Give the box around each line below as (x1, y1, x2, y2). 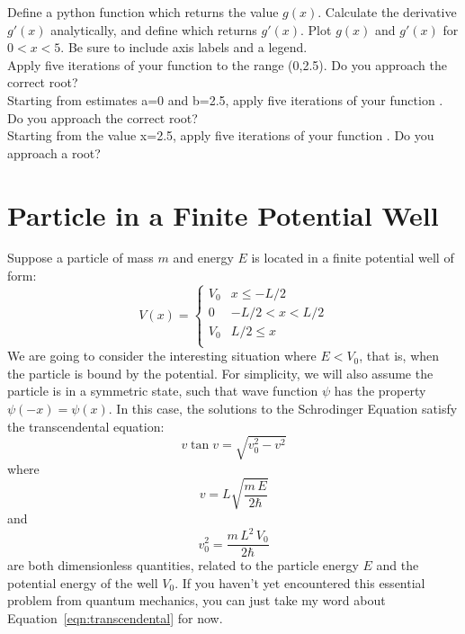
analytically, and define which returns (50, 20, 257, 39)
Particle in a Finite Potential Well (7, 196, 439, 233)
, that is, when (359, 346, 440, 365)
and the (376, 556, 419, 575)
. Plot (300, 20, 332, 39)
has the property (334, 381, 426, 400)
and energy (173, 248, 234, 267)
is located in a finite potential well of (251, 248, 454, 267)
